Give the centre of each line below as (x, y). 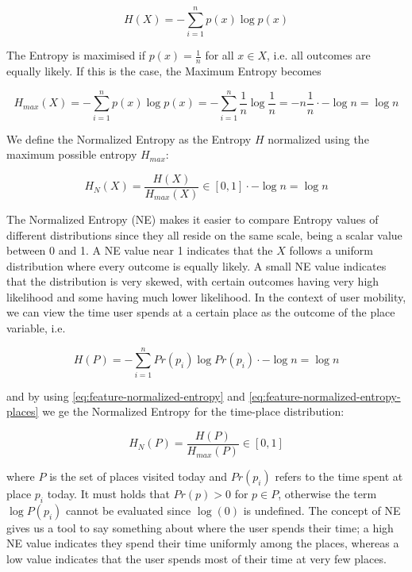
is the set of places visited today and (139, 476)
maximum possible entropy (72, 154)
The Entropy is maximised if (76, 55)
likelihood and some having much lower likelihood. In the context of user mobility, (206, 296)
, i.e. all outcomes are (319, 55)
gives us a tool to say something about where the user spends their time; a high (200, 527)
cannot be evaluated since (129, 510)
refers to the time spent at (339, 476)
